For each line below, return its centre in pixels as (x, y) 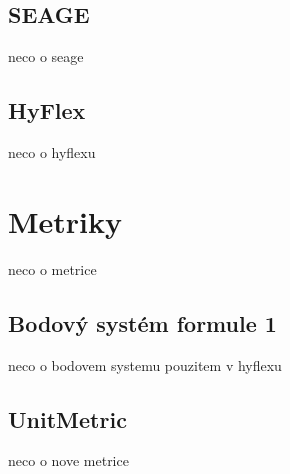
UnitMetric (67, 418)
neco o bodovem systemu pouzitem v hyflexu (145, 364)
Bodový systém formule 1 (142, 322)
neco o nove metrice (68, 460)
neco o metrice (52, 268)
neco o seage (46, 56)
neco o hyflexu (52, 152)
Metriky (65, 220)
